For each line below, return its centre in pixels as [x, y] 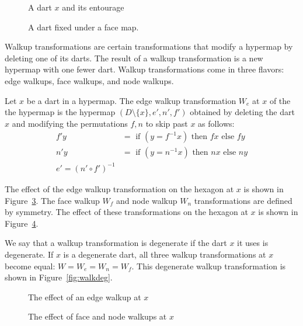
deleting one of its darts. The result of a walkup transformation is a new [134, 58]
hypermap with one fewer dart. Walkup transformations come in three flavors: [144, 69]
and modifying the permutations [70, 123]
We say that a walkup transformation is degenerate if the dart [116, 243]
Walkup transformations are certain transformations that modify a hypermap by [149, 46]
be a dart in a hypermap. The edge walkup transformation [131, 100]
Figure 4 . [22, 223]
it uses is [253, 243]
